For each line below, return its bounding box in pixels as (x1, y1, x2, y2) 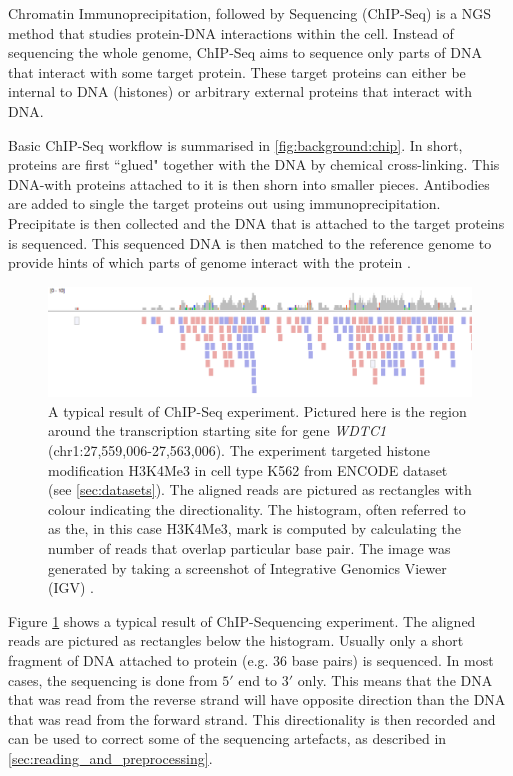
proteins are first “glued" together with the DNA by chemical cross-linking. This (8, 154, 500, 175)
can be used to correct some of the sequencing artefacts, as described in (8, 728, 447, 749)
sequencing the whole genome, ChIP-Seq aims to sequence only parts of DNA (8, 42, 482, 63)
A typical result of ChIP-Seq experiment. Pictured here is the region (48, 400, 467, 421)
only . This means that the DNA (297, 669, 493, 690)
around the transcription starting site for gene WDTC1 (48, 420, 387, 441)
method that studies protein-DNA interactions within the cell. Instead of (8, 22, 454, 43)
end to (238, 669, 278, 690)
